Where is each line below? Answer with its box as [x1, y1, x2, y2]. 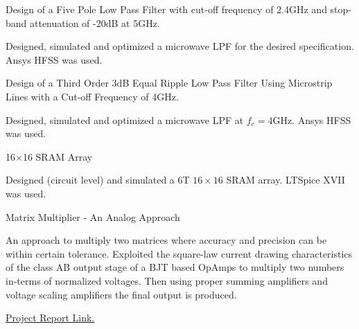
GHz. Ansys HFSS [272, 112, 351, 127]
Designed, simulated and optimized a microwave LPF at [6, 112, 244, 127]
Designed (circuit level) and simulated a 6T [6, 172, 190, 187]
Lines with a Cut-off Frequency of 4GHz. [6, 89, 179, 103]
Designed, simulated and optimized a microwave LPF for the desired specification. [6, 39, 354, 53]
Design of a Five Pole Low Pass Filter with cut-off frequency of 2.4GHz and [6, 2, 327, 16]
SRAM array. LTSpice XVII [226, 172, 345, 187]
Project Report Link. [6, 310, 95, 325]
